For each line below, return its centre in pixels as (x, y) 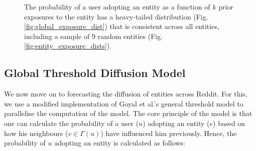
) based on (229, 123)
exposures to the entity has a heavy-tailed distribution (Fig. (116, 16)
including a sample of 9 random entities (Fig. (94, 36)
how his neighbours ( (36, 133)
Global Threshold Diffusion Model (95, 73)
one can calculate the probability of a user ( (72, 123)
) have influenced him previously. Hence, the (169, 133)
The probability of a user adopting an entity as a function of (117, 6)
